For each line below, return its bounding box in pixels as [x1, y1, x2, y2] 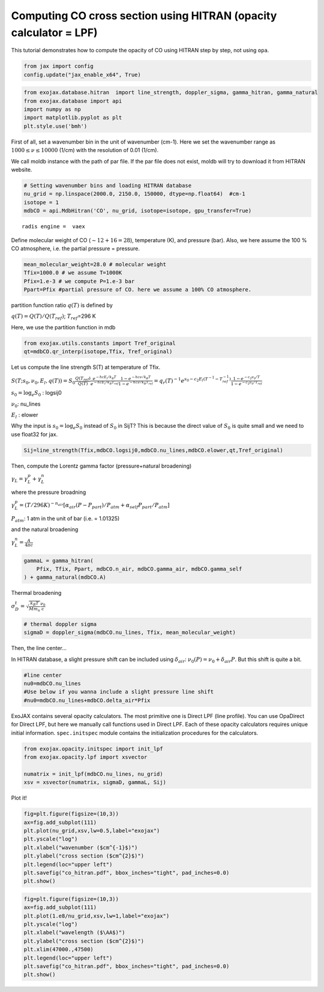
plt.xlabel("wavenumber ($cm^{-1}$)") [23, 844, 138, 851]
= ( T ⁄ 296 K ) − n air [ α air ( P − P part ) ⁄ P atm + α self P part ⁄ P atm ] [19, 501, 170, 510]
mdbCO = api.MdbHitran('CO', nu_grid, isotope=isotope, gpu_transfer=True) [23, 207, 252, 215]
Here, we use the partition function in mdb [11, 323, 116, 330]
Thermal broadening [11, 589, 62, 597]
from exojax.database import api [23, 97, 122, 105]
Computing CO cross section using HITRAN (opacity [11, 9, 277, 22]
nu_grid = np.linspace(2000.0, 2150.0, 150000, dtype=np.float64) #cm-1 [23, 190, 245, 198]
